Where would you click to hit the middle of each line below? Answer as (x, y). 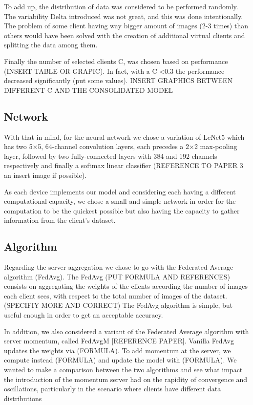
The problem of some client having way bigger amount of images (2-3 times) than (126, 26)
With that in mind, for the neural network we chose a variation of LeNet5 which (124, 137)
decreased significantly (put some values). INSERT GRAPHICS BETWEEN (118, 80)
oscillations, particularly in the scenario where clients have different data (113, 389)
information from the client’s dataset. (60, 220)
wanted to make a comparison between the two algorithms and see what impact (123, 370)
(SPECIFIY (22, 305)
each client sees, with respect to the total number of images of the (103, 295)
